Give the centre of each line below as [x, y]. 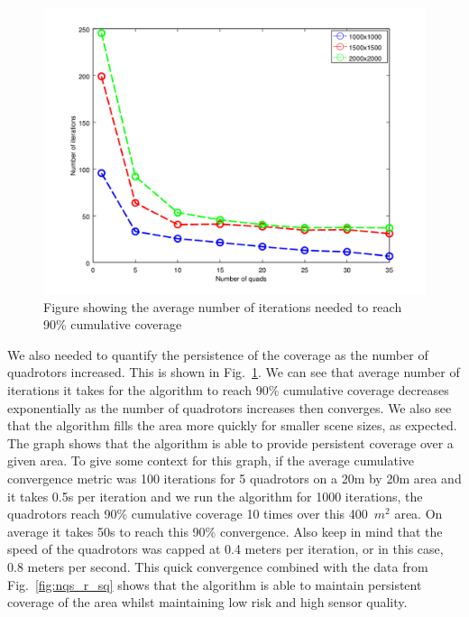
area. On [418, 514]
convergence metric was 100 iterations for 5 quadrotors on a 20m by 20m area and [234, 478]
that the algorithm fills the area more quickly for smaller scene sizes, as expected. [232, 425]
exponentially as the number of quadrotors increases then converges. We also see [230, 407]
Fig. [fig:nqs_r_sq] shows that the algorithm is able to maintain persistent [215, 584]
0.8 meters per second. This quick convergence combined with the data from [218, 566]
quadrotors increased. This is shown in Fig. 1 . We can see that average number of [234, 372]
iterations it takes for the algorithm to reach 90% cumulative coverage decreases [228, 389]
